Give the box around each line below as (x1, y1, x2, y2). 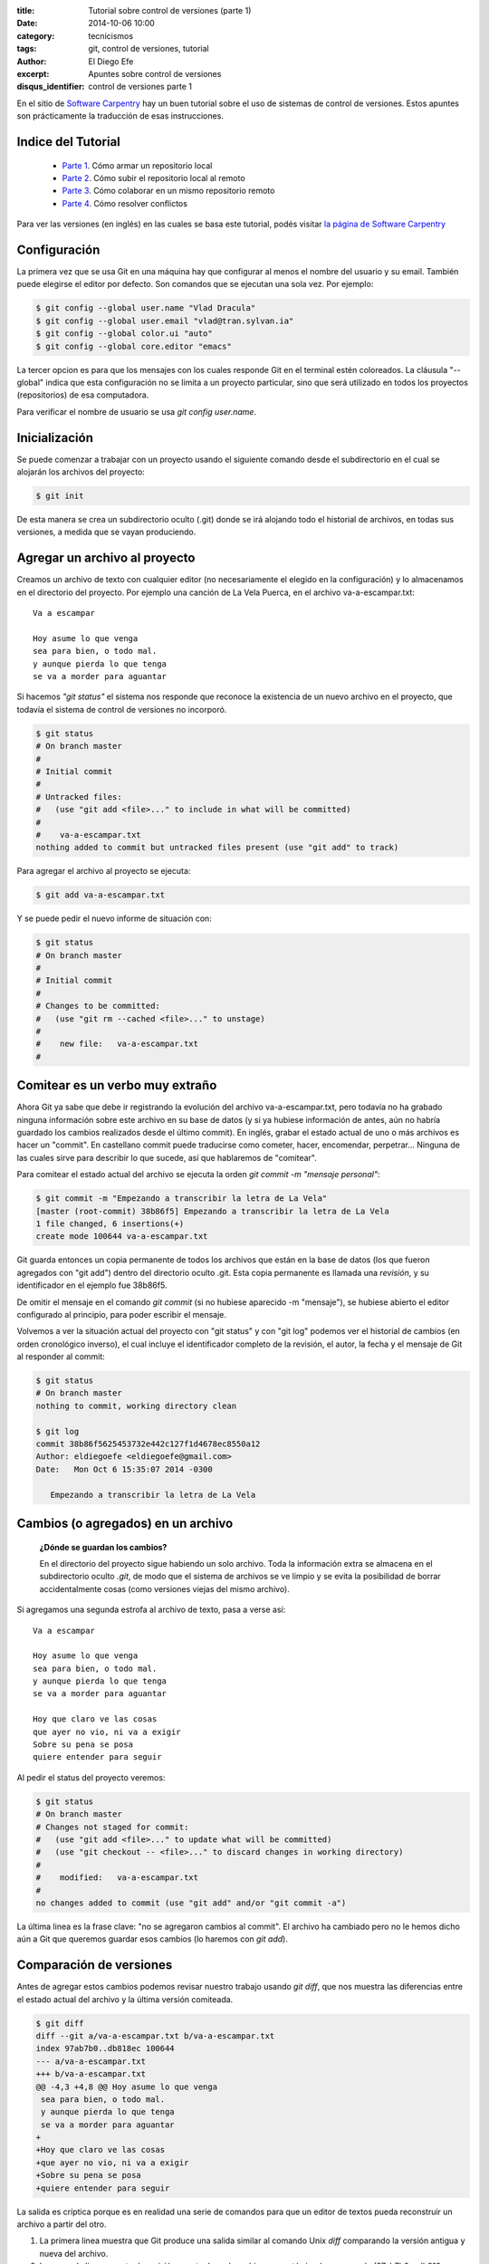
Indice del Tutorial (16, 134, 121, 149)
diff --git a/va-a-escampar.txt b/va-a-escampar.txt (35, 2030, 275, 2041)
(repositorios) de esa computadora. (16, 389, 149, 400)
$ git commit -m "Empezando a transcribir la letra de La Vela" (35, 1194, 328, 1204)
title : (16, 5, 35, 15)
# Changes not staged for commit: (35, 1821, 189, 1832)
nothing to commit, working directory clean (35, 1400, 237, 1411)
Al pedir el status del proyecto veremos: (16, 1771, 166, 1783)
